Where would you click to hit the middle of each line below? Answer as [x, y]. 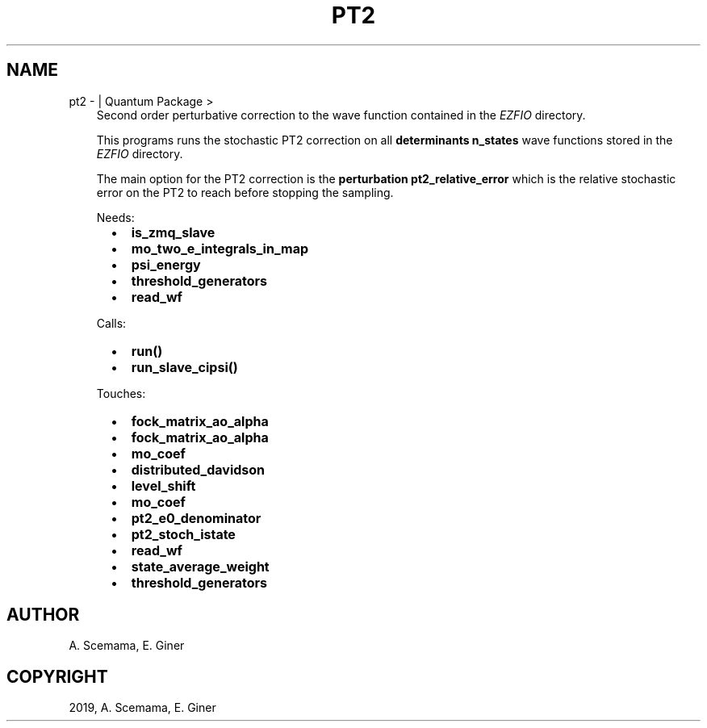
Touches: [121, 393]
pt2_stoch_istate [183, 534]
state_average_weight [200, 566]
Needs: [115, 217]
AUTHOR [43, 615]
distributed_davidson [198, 469]
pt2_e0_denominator [196, 518]
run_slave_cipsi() [184, 367]
